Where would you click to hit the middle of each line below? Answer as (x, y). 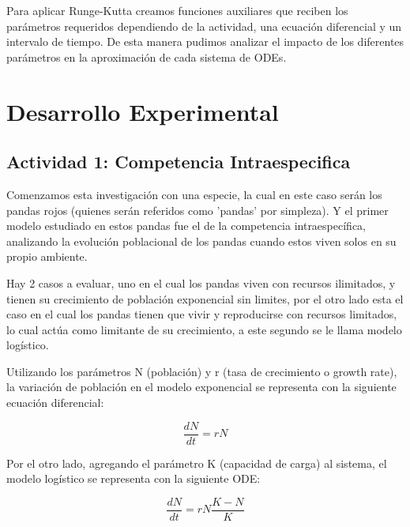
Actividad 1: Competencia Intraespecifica (179, 162)
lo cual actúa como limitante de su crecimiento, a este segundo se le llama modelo (204, 329)
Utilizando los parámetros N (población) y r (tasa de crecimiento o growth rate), (202, 371)
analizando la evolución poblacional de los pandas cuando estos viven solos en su (201, 241)
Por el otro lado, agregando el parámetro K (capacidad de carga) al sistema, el (197, 463)
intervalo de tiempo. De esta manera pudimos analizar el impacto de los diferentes (205, 41)
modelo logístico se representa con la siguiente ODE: (134, 478)
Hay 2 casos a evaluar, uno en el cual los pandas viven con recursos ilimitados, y (201, 282)
